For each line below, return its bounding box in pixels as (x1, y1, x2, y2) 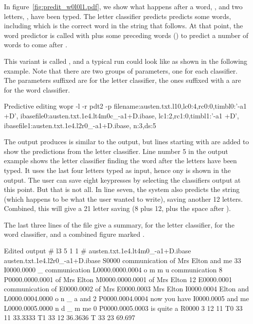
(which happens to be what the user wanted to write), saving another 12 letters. (4, 193, 243, 204)
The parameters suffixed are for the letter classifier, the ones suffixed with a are (4, 75, 241, 85)
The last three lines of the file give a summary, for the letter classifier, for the (4, 219, 235, 229)
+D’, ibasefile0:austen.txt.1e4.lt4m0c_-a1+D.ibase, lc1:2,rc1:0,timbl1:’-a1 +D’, (4, 110, 239, 120)
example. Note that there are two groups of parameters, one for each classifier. (4, 65, 238, 76)
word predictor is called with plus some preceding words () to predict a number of (4, 30, 249, 40)
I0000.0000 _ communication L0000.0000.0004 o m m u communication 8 (4, 265, 222, 275)
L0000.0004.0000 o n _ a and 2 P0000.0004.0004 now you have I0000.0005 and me (4, 293, 249, 304)
